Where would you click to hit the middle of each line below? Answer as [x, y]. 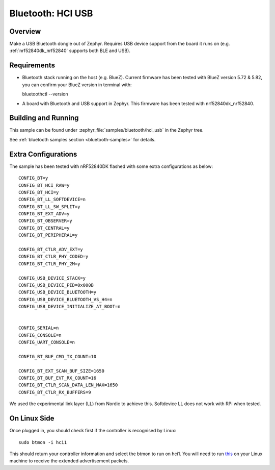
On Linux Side [32, 418]
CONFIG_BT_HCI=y [39, 192]
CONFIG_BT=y [33, 178]
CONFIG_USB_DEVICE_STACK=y [52, 278]
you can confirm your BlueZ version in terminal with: [77, 85]
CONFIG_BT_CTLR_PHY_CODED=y [53, 257]
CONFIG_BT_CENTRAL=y [44, 228]
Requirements [32, 66]
